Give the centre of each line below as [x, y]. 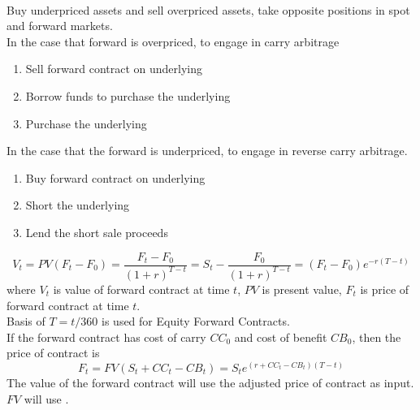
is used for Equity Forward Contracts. [196, 321]
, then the [377, 337]
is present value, [302, 289]
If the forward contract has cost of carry [106, 337]
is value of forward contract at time [141, 289]
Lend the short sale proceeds [97, 232]
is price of [385, 289]
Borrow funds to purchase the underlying [128, 95]
